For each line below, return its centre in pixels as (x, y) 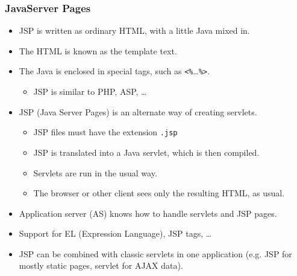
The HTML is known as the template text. (98, 50)
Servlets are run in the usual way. (95, 172)
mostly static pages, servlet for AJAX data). (101, 265)
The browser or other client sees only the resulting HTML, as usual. (159, 193)
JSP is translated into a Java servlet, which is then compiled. (146, 152)
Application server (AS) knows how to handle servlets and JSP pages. (148, 213)
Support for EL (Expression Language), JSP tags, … (115, 233)
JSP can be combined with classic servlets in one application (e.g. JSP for (155, 253)
